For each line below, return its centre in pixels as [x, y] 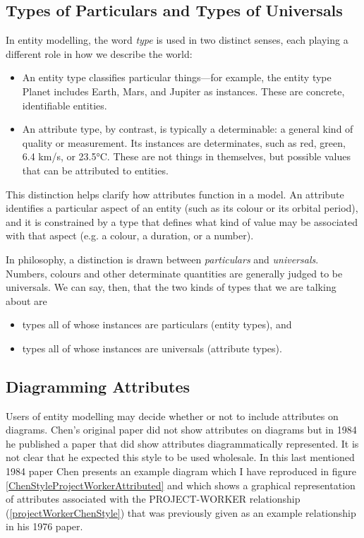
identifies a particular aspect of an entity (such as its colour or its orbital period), [182, 208]
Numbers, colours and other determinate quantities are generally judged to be [174, 273]
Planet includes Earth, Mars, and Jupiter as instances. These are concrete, [183, 91]
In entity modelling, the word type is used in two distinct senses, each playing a [177, 40]
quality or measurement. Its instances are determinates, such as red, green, [184, 142]
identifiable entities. [65, 105]
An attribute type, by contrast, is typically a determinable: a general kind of [188, 129]
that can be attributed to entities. [95, 170]
